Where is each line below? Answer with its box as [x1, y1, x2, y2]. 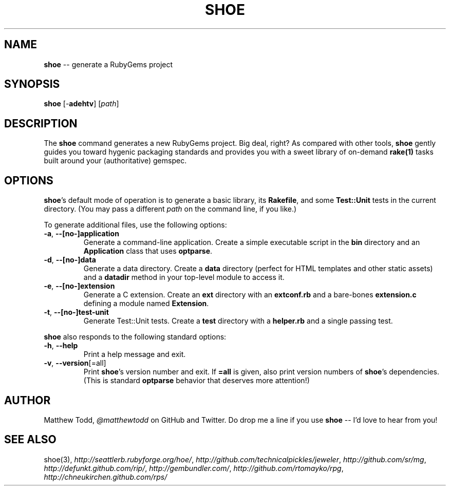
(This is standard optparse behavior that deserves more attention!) [83, 376, 310, 385]
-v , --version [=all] [44, 359, 106, 368]
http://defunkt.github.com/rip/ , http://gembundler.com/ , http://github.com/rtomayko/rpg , [44, 463, 344, 473]
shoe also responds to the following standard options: [44, 332, 227, 342]
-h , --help [44, 341, 78, 350]
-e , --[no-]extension [44, 281, 115, 291]
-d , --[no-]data [44, 255, 96, 265]
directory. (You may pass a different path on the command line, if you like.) [44, 204, 297, 214]
